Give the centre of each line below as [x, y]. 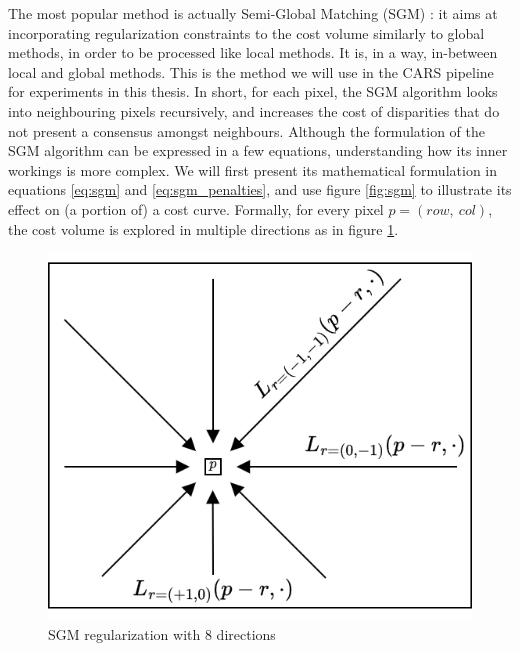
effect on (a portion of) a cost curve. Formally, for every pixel [196, 208]
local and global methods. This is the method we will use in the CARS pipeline [251, 71]
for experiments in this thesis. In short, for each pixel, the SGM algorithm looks [253, 91]
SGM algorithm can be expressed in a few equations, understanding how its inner [258, 150]
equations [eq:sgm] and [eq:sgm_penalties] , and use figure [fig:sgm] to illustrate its [260, 189]
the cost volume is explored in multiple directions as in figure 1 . [203, 228]
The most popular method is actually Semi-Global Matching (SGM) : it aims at [253, 13]
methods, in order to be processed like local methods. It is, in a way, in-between [253, 52]
